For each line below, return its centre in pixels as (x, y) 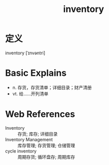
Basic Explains (36, 73)
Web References (40, 114)
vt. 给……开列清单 (30, 94)
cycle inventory (21, 151)
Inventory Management (29, 139)
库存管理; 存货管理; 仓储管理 (47, 145)
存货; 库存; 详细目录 (38, 134)
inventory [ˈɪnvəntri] (25, 53)
